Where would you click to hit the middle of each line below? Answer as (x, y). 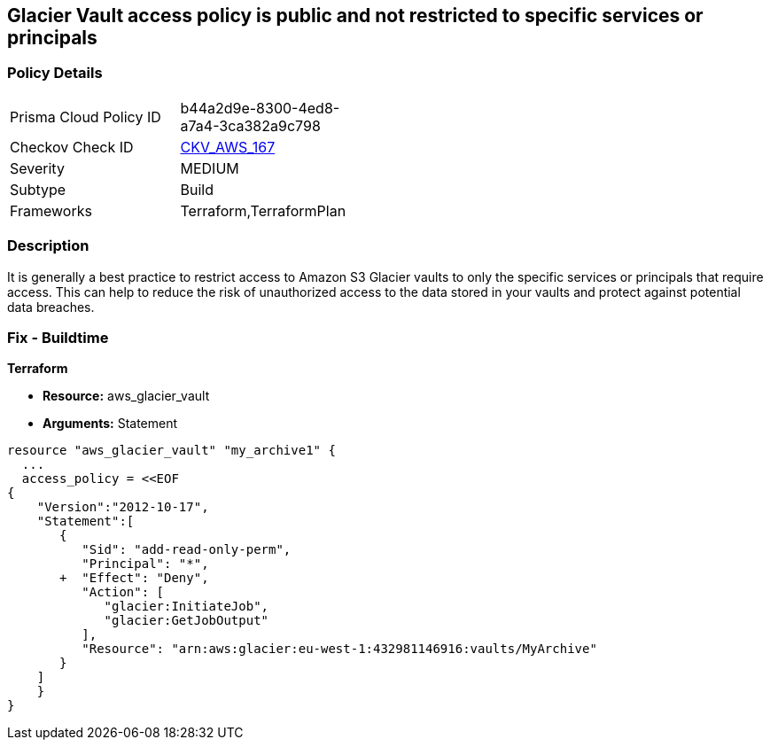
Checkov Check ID (72, 147)
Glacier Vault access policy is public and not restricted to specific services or (355, 16)
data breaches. (51, 307)
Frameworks (51, 210)
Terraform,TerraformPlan (263, 210)
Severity (37, 168)
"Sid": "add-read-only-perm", (187, 550)
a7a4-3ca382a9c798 (250, 125)
